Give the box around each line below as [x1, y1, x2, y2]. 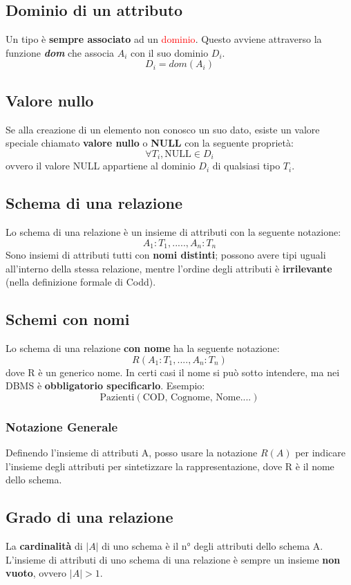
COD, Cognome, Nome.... [142, 392, 252, 402]
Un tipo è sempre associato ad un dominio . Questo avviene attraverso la [6, 32, 322, 46]
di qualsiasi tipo [212, 158, 281, 173]
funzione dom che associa [6, 45, 115, 59]
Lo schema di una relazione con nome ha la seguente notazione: [6, 341, 280, 355]
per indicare [295, 445, 345, 460]
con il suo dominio [131, 45, 209, 59]
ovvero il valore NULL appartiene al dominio [6, 158, 196, 173]
